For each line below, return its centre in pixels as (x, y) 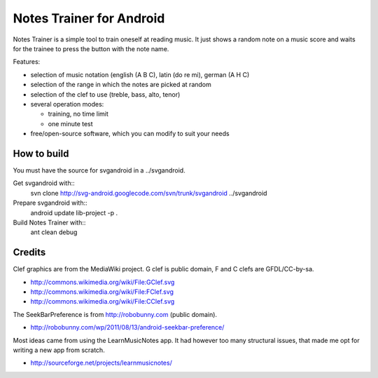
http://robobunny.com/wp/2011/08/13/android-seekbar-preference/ (127, 328)
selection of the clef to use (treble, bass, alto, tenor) (105, 94)
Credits (29, 252)
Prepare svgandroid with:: (50, 203)
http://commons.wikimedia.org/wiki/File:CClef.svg (103, 302)
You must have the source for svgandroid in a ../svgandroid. (99, 170)
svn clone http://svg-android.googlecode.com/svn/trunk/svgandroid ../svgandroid (149, 193)
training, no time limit (78, 114)
